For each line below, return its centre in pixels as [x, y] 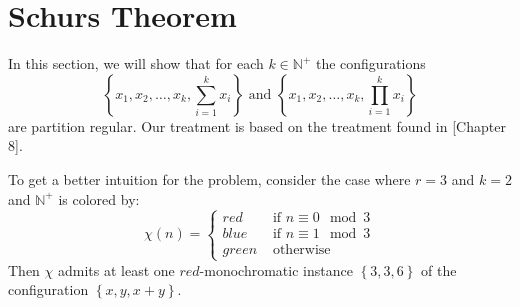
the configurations [370, 63]
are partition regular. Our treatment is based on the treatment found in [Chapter [257, 125]
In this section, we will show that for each [136, 63]
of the [438, 269]
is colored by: [99, 198]
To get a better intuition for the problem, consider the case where [209, 178]
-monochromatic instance [276, 269]
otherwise [301, 250]
